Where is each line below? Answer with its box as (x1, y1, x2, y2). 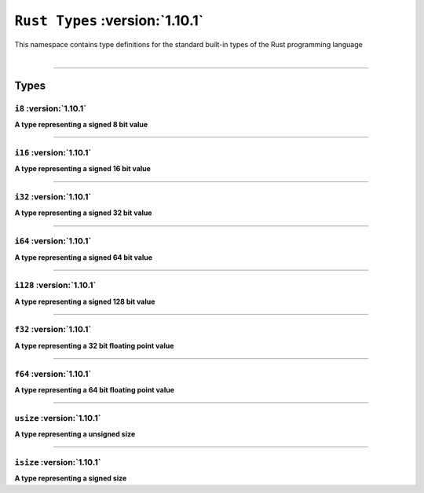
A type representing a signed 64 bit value (14, 252, 153, 262)
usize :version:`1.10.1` (14, 412, 101, 423)
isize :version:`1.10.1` (14, 456, 101, 467)
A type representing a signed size (14, 473, 127, 483)
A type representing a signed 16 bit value (14, 164, 151, 173)
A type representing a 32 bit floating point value (14, 341, 174, 350)
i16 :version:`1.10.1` (14, 147, 92, 158)
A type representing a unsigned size (14, 429, 136, 439)
